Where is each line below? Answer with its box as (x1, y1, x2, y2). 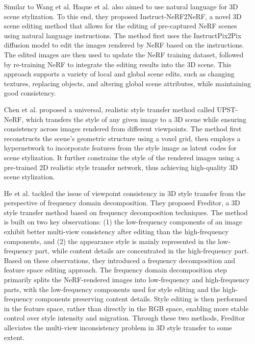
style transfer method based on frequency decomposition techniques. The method (4, 207, 248, 217)
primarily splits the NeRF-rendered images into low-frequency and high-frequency (4, 274, 250, 285)
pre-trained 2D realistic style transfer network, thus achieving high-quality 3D (4, 162, 238, 172)
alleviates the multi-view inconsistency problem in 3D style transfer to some (4, 322, 232, 332)
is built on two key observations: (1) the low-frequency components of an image (4, 217, 243, 227)
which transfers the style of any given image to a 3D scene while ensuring (25, 114, 247, 124)
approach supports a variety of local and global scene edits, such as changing (4, 69, 234, 79)
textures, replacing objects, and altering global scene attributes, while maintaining (4, 78, 251, 88)
